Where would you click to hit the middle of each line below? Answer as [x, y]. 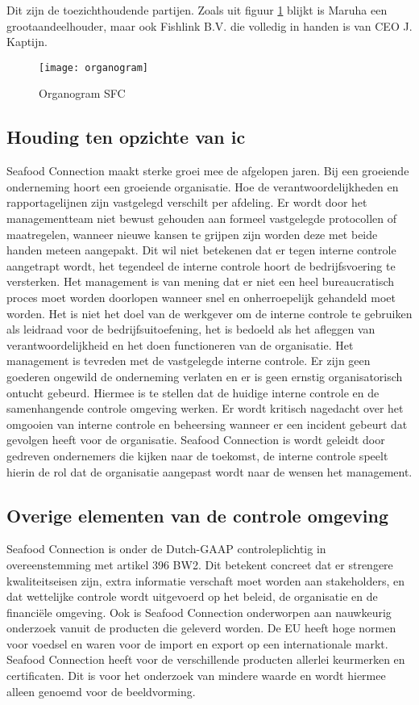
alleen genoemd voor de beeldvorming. [101, 691]
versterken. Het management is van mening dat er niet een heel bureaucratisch [201, 281]
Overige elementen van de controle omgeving [197, 515]
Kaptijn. [27, 42]
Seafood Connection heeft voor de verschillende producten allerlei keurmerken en [206, 659]
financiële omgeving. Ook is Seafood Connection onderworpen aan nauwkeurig [199, 612]
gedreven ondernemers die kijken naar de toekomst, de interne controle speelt [197, 455]
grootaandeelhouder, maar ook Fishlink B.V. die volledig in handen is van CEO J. [209, 25]
